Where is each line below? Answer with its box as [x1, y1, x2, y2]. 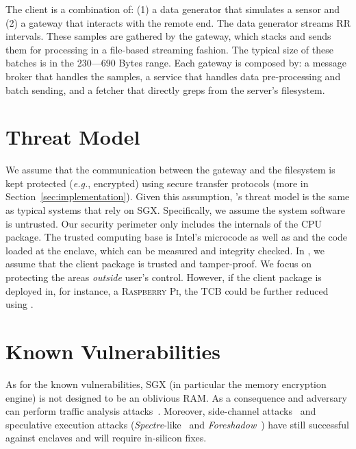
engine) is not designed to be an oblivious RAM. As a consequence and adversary [5, 390, 347, 404]
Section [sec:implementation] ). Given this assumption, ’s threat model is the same [5, 189, 350, 204]
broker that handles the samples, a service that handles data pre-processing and [5, 69, 341, 83]
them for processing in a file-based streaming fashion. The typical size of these [5, 42, 333, 56]
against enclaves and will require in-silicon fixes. [5, 430, 207, 445]
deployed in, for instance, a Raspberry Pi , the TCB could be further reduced [5, 283, 329, 298]
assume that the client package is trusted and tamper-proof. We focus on [5, 256, 311, 271]
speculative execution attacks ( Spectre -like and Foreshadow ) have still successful [5, 417, 349, 431]
